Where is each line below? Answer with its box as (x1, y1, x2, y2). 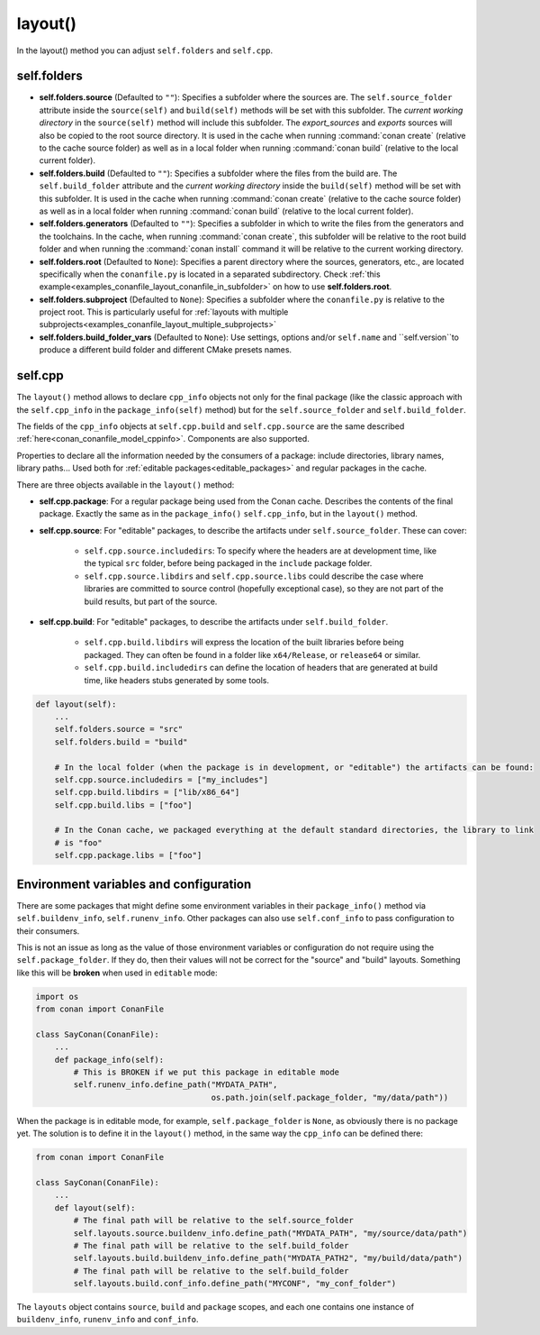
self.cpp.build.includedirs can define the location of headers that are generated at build (84, 663, 438, 673)
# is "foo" (54, 837, 103, 847)
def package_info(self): (54, 1055, 165, 1065)
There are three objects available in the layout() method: (16, 479, 235, 490)
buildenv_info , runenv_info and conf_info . (16, 1314, 199, 1325)
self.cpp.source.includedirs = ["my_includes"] (54, 774, 269, 784)
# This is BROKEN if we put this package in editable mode (73, 1067, 340, 1077)
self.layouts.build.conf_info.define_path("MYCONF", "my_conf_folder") (73, 1278, 397, 1289)
